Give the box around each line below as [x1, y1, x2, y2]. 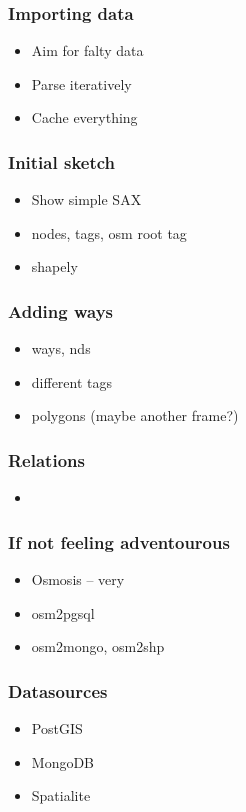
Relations [8, 447, 85, 472]
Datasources [8, 678, 108, 703]
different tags [31, 371, 113, 392]
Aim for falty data [31, 40, 144, 61]
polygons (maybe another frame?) [31, 405, 239, 426]
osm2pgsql [31, 602, 95, 623]
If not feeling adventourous [8, 529, 230, 554]
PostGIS [31, 718, 83, 739]
